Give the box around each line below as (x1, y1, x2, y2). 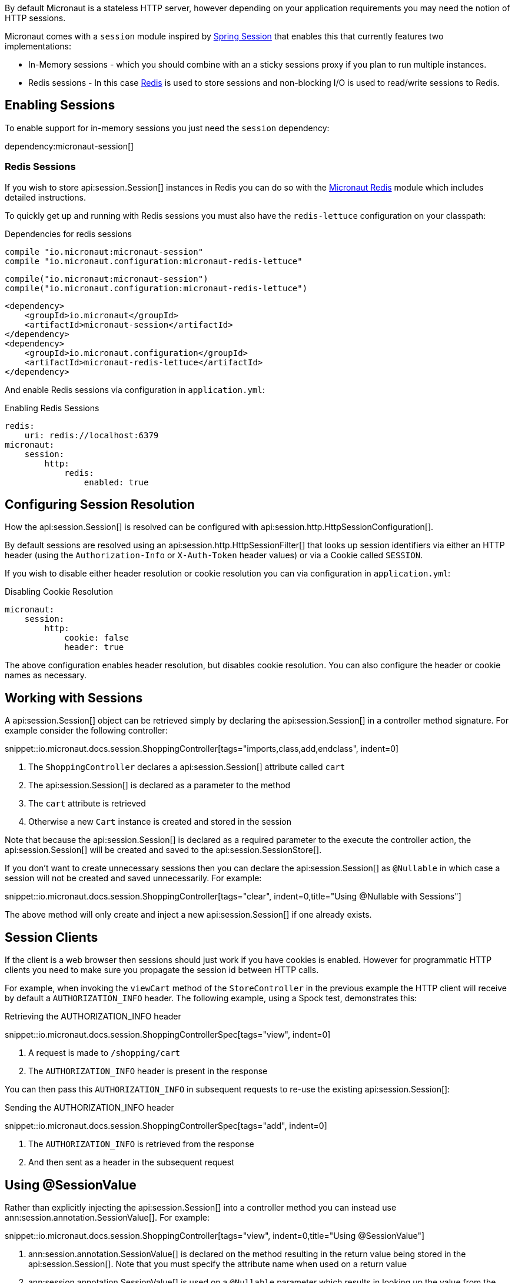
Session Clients (5, 929, 98, 945)
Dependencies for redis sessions (5, 228, 132, 239)
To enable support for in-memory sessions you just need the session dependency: (5, 122, 330, 133)
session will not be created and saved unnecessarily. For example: (5, 873, 262, 884)
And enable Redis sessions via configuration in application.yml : (5, 384, 265, 395)
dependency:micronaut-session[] (5, 141, 134, 151)
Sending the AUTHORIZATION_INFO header (5, 1102, 174, 1113)
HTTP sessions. (5, 13, 66, 23)
